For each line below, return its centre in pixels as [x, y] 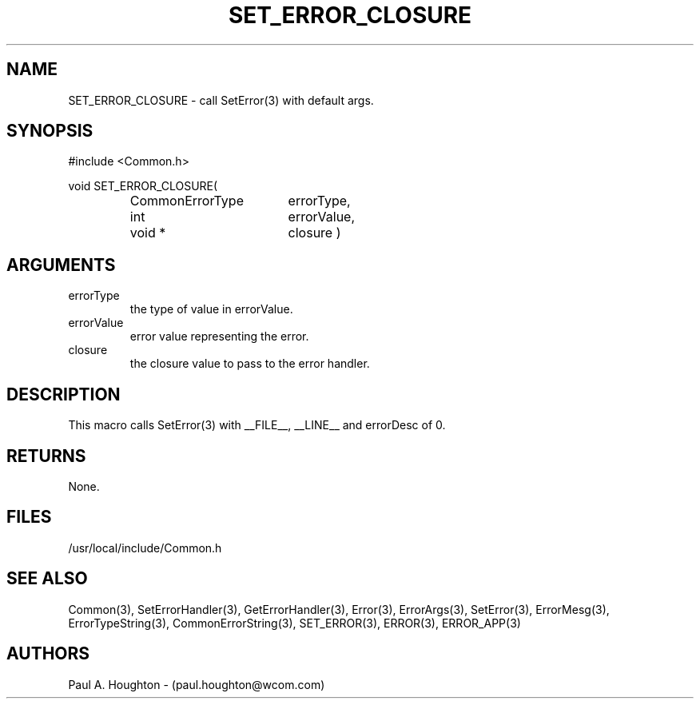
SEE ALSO [47, 579]
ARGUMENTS [61, 265]
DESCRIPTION [64, 394]
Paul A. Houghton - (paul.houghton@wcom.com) [197, 684]
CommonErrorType [187, 201]
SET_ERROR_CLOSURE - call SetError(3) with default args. [221, 100]
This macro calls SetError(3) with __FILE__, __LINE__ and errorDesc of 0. [257, 425]
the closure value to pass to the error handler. [250, 364]
